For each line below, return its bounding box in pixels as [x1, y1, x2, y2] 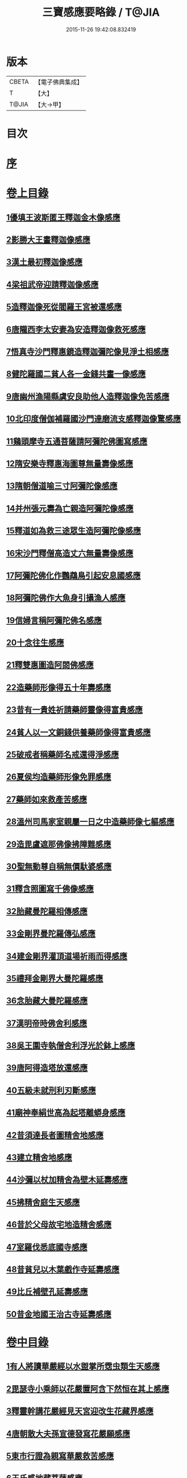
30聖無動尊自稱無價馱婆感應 [6, 861, 112, 871]
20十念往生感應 [6, 637, 64, 648]
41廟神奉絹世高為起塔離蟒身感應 [6, 1108, 126, 1118]
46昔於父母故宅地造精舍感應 [6, 1219, 112, 1230]
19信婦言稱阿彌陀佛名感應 [6, 615, 102, 625]
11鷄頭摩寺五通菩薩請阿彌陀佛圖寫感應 [6, 436, 148, 446]
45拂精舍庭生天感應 [6, 1197, 80, 1207]
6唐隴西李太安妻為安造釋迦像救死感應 [6, 324, 146, 335]
